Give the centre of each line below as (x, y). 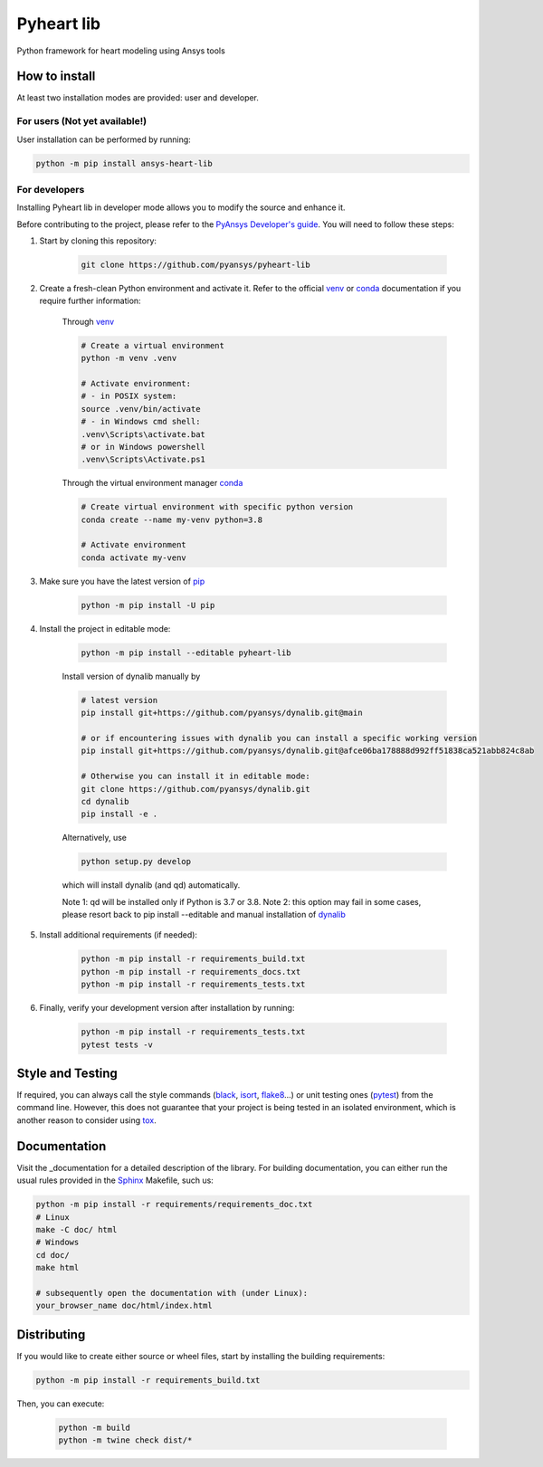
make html (57, 1268)
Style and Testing (67, 1073)
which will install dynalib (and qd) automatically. (151, 885)
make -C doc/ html (76, 1229)
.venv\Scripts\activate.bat (143, 434)
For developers (51, 189)
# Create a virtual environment (153, 345)
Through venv (88, 321)
